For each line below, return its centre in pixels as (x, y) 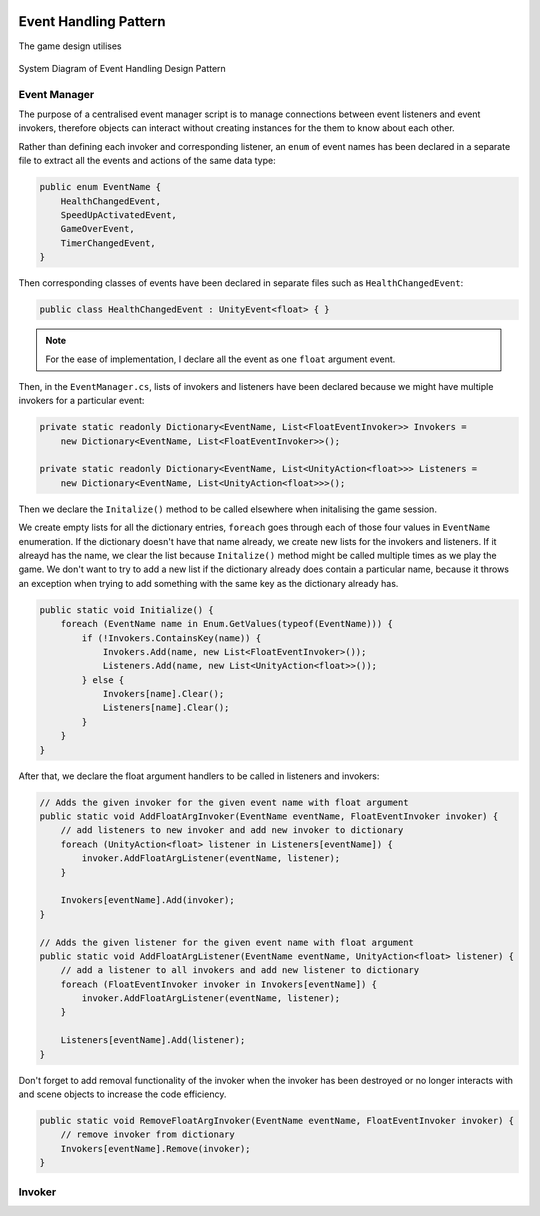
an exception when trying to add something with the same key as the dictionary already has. (208, 583)
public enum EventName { (100, 187)
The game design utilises (70, 46)
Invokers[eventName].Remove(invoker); (155, 1148)
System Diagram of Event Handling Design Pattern (122, 68)
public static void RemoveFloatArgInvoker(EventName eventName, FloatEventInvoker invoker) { (277, 1121)
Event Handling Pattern (92, 21)
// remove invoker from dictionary (147, 1134)
